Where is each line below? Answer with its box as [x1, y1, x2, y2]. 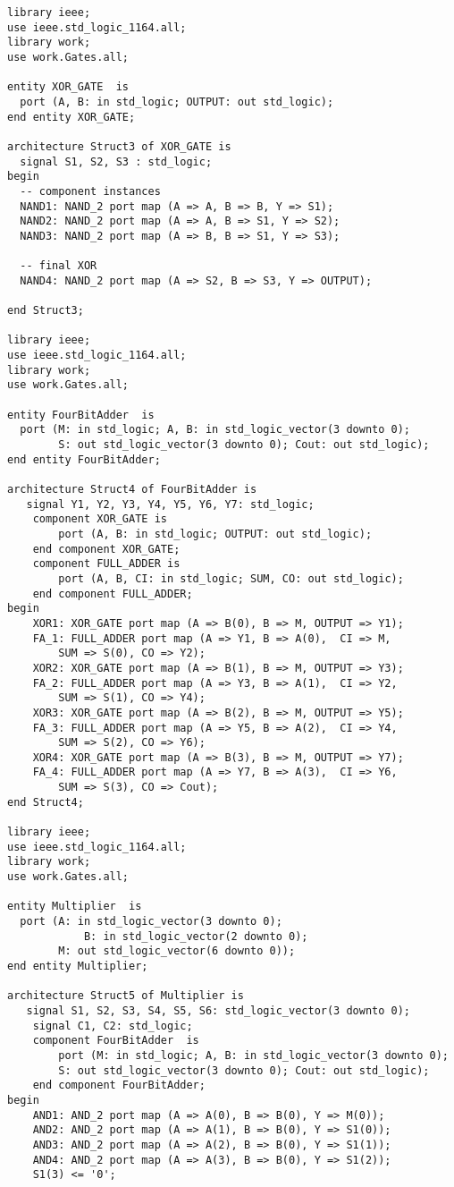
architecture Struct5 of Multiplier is [7, 989, 244, 1003]
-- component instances [20, 184, 161, 198]
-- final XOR [20, 259, 97, 273]
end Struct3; [7, 304, 84, 318]
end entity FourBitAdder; [7, 453, 161, 466]
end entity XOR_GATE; [7, 110, 136, 123]
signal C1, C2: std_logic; [32, 1019, 193, 1032]
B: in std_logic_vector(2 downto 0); [83, 929, 308, 943]
